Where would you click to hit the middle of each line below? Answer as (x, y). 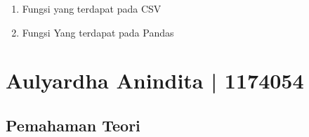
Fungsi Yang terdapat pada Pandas (98, 32)
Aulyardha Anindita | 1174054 (155, 80)
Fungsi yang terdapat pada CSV (92, 8)
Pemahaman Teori (73, 125)
